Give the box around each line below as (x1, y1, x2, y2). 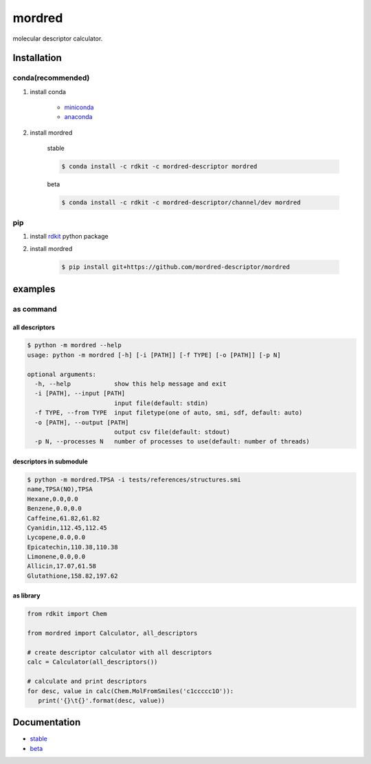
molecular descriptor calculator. (12, 34, 103, 43)
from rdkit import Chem (27, 610, 108, 618)
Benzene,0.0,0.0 (27, 505, 82, 512)
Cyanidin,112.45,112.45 (27, 523, 108, 532)
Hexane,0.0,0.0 (27, 495, 78, 503)
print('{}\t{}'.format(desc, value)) (38, 697, 165, 704)
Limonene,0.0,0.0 (27, 553, 86, 560)
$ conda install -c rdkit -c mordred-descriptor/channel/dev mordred (61, 199, 301, 206)
